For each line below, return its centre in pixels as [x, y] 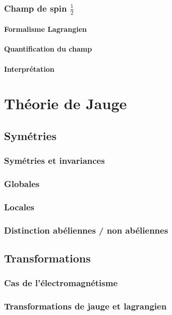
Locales [19, 207]
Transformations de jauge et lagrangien [85, 306]
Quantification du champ [48, 49]
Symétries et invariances [54, 161]
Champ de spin [36, 8]
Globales [22, 184]
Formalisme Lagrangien [45, 29]
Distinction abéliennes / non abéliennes [86, 230]
